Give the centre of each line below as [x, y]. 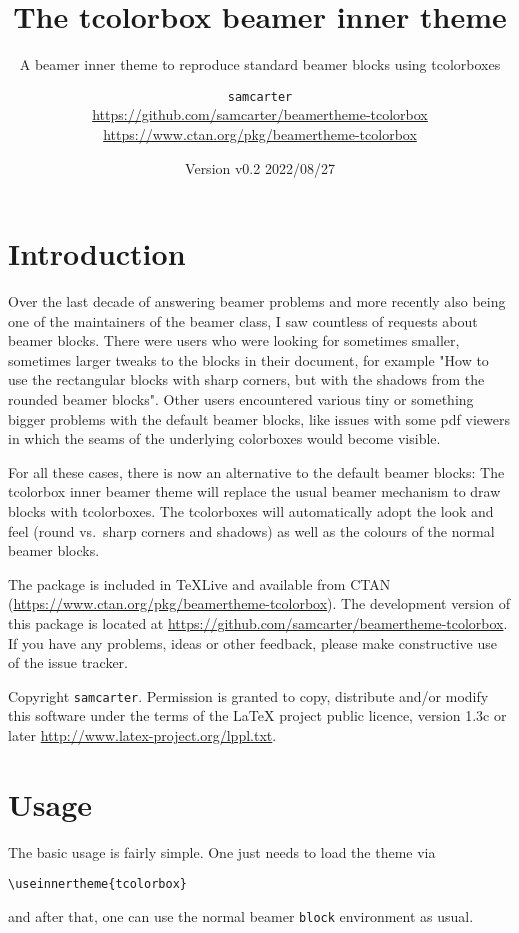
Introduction [97, 253]
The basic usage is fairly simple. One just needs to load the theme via [222, 851]
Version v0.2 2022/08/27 [260, 167]
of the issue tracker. [68, 662]
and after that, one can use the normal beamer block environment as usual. [241, 916]
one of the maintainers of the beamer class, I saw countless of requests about [243, 320]
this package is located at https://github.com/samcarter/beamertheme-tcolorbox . [258, 623]
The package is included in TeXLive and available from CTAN [199, 583]
